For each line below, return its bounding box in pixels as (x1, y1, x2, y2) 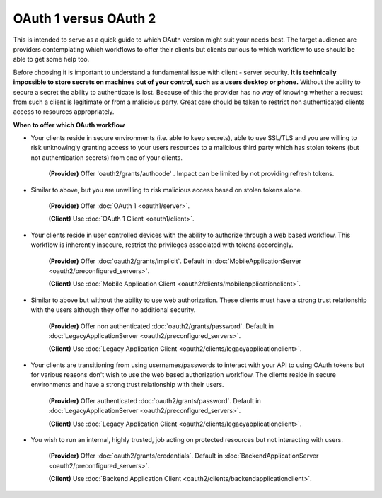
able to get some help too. (13, 55, 90, 64)
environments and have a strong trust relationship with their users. (30, 381, 224, 389)
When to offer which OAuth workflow (13, 120, 125, 129)
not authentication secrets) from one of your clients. (30, 153, 183, 162)
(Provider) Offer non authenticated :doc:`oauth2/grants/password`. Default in (48, 322, 274, 330)
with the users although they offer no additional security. (30, 306, 196, 314)
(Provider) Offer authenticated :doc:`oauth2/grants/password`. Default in (48, 396, 262, 405)
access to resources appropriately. (13, 108, 115, 116)
